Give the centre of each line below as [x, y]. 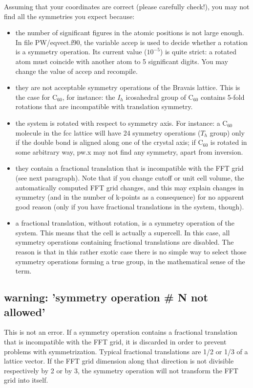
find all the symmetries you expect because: [69, 16]
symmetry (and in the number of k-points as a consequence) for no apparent [130, 197]
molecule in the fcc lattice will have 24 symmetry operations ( [108, 132]
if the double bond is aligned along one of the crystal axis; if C [109, 142]
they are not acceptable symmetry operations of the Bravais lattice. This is [128, 87]
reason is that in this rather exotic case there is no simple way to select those [131, 252]
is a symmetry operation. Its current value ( [81, 52]
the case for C [36, 97]
